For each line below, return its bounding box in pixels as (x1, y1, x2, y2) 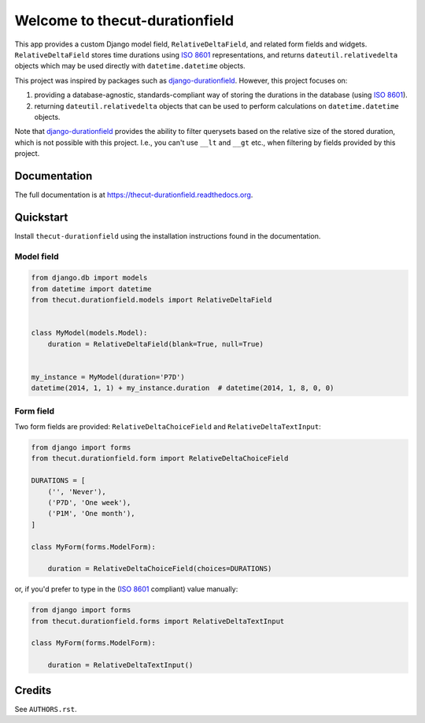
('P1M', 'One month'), (47, 509, 135, 518)
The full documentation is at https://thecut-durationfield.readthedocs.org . (14, 190, 253, 199)
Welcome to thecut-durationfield (14, 12, 235, 29)
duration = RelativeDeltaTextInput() (47, 661, 194, 669)
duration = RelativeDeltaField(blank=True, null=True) (47, 339, 264, 348)
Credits (14, 684, 52, 697)
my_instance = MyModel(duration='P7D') (31, 373, 185, 381)
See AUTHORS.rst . (14, 704, 78, 714)
